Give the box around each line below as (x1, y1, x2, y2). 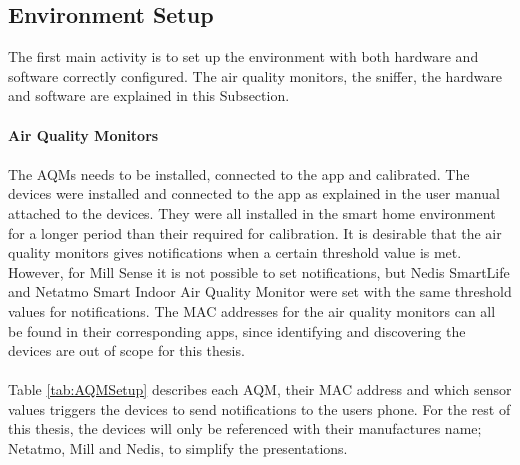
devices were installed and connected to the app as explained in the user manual (8, 183, 500, 204)
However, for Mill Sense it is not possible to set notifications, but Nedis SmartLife (8, 261, 510, 282)
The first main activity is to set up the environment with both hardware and (8, 46, 479, 67)
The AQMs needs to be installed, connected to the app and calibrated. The (8, 163, 470, 184)
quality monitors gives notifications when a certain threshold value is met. (8, 242, 462, 263)
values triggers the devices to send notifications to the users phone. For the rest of (8, 398, 511, 419)
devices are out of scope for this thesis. (8, 340, 245, 361)
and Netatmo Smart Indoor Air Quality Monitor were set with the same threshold (8, 281, 512, 302)
